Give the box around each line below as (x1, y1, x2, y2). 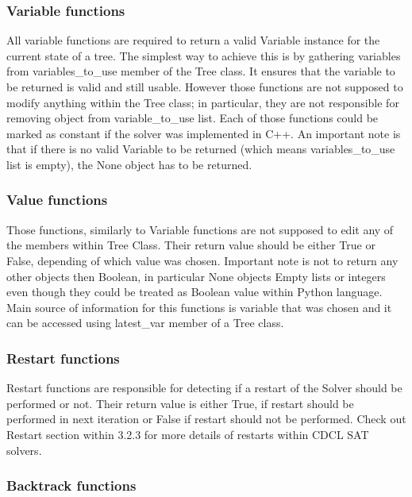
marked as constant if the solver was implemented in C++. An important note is (6, 125, 401, 141)
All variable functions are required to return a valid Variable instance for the (6, 32, 380, 48)
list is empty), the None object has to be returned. (6, 156, 252, 172)
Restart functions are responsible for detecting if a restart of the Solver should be (6, 379, 402, 396)
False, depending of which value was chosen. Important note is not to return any (6, 252, 399, 268)
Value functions (6, 190, 108, 210)
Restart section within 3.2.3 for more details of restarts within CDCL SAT (6, 426, 369, 442)
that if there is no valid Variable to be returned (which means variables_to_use (6, 141, 395, 157)
